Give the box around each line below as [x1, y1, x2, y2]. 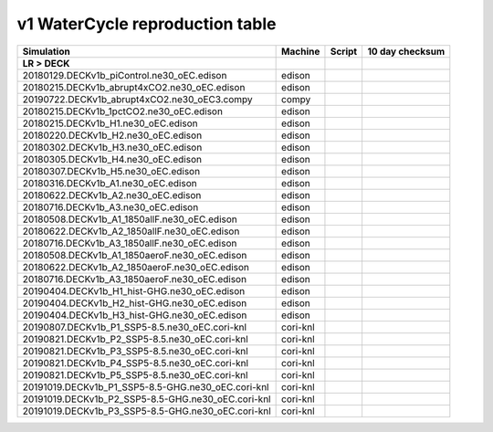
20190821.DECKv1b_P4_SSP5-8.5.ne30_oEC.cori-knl [22, 356, 249, 369]
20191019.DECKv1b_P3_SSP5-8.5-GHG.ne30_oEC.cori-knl [22, 405, 271, 417]
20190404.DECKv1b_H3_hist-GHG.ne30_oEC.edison [22, 309, 247, 321]
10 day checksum [367, 45, 446, 58]
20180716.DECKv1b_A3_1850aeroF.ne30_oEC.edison [22, 272, 246, 285]
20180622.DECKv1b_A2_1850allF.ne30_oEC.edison [22, 225, 240, 237]
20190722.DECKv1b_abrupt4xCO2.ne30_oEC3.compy [22, 92, 253, 105]
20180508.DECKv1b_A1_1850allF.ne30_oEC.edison [22, 213, 237, 226]
